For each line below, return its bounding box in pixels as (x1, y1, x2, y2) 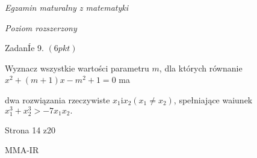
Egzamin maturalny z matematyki (5, 1, 129, 13)
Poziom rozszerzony (5, 21, 77, 34)
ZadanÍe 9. (5, 41, 44, 54)
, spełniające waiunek (173, 93, 253, 106)
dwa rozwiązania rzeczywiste (5, 93, 110, 106)
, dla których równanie (159, 61, 243, 74)
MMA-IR (5, 144, 39, 156)
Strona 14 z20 (5, 123, 56, 136)
